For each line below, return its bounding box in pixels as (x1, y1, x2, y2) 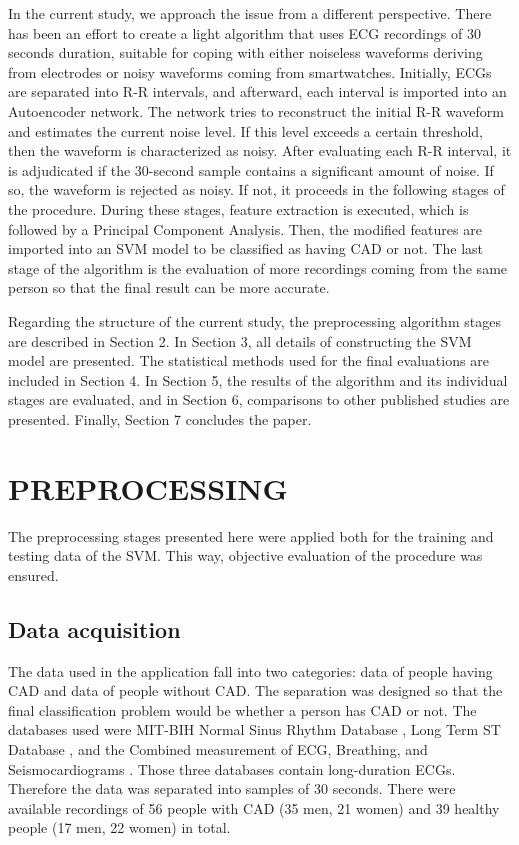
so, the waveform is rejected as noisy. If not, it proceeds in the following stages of (8, 179, 505, 200)
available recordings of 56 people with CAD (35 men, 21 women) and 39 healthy (8, 797, 500, 818)
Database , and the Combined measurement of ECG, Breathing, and (8, 738, 428, 759)
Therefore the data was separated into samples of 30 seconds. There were (8, 778, 456, 799)
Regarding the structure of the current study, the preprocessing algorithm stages (8, 310, 501, 331)
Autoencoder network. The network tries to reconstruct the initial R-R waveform (8, 100, 504, 121)
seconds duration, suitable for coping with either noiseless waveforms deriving (8, 42, 483, 63)
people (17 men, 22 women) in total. (8, 817, 231, 838)
